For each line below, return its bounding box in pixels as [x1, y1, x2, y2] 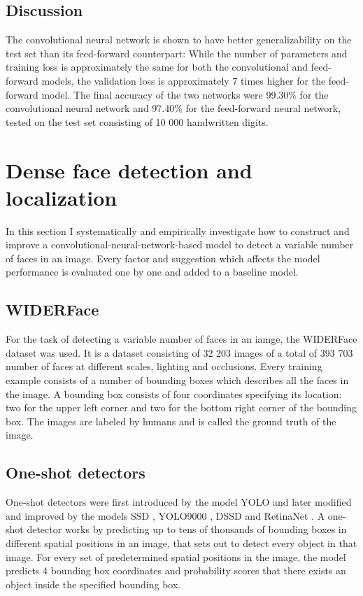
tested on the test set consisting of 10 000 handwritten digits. [6, 114, 269, 129]
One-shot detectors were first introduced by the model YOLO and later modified [6, 495, 352, 509]
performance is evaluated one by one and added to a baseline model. [6, 264, 299, 279]
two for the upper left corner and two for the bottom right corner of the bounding [6, 400, 357, 415]
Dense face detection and [6, 155, 252, 184]
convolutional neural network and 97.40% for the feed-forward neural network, [6, 101, 341, 115]
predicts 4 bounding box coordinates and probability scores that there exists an [6, 563, 346, 578]
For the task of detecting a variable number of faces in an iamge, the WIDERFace [6, 332, 357, 346]
